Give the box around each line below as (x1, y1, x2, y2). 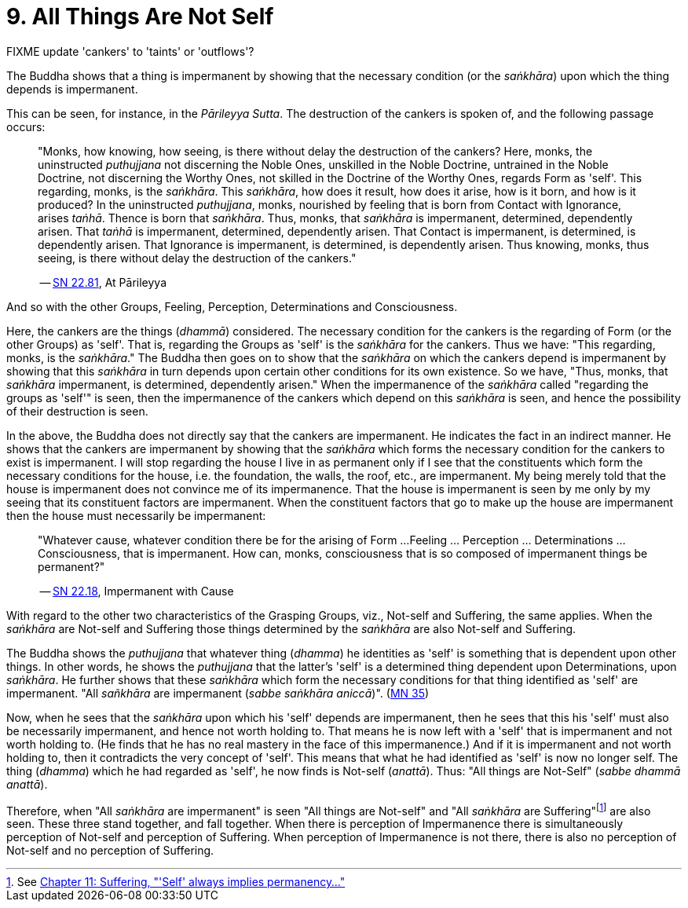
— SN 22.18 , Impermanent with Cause (39, 584, 234, 598)
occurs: (6, 119, 46, 134)
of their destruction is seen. (6, 404, 148, 418)
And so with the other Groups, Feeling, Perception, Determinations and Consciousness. (6, 299, 458, 313)
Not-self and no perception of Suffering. (6, 844, 214, 858)
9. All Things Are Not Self (6, 3, 274, 30)
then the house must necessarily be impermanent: (6, 508, 266, 522)
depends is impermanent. (6, 82, 138, 96)
